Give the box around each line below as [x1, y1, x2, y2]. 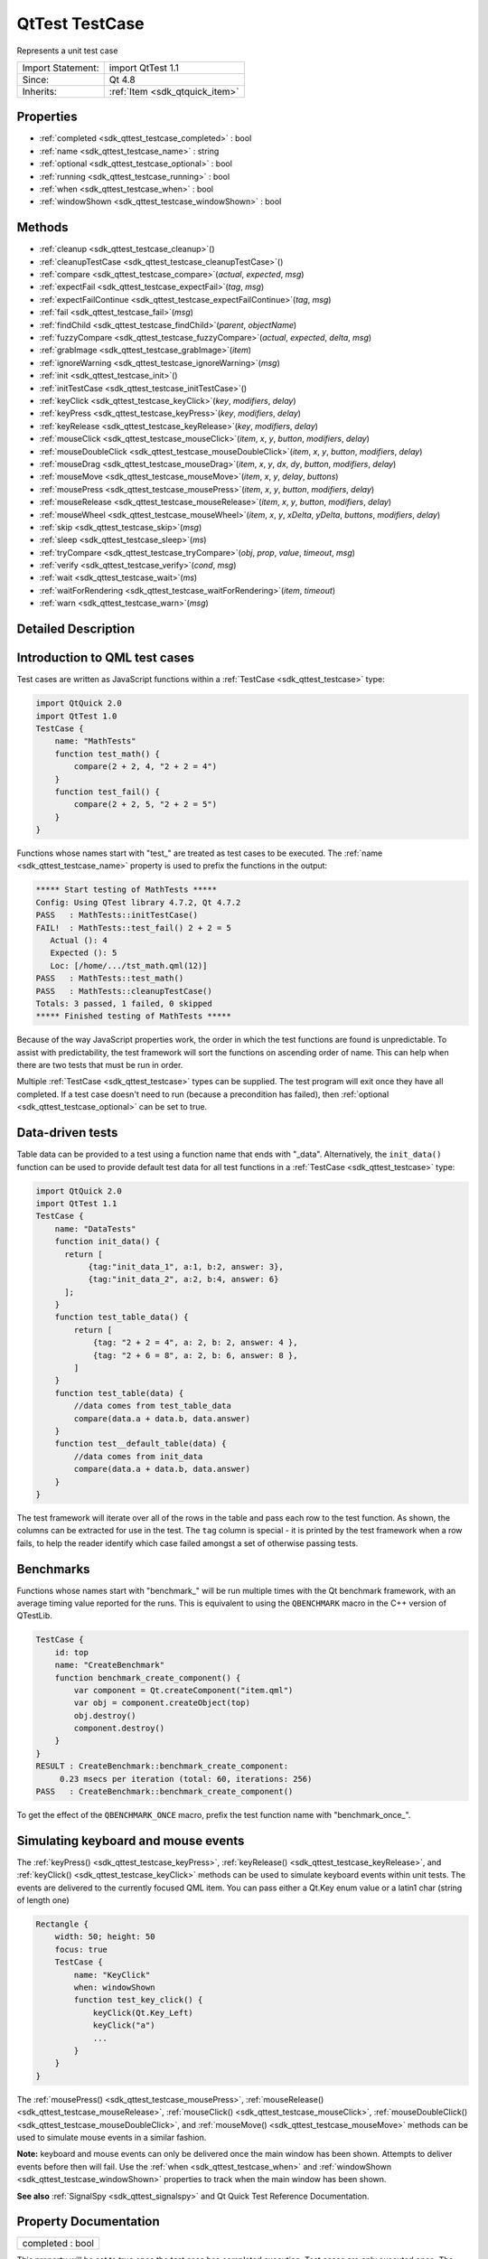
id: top [54, 1647, 89, 1657]
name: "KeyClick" [73, 1970, 151, 1980]
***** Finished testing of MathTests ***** [35, 1011, 232, 1021]
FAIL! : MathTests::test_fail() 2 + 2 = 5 [35, 923, 232, 933]
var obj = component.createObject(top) [73, 1698, 250, 1708]
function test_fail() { [54, 786, 160, 797]
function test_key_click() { [73, 1995, 203, 2005]
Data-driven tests [16, 1125, 118, 1140]
